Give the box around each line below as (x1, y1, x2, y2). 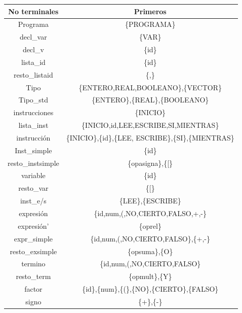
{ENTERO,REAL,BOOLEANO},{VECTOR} (78, 82, 222, 92)
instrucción (16, 132, 51, 143)
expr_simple (14, 233, 53, 244)
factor (24, 284, 43, 294)
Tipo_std (18, 94, 49, 105)
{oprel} (139, 220, 162, 231)
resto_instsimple (8, 157, 59, 168)
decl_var (20, 31, 47, 42)
